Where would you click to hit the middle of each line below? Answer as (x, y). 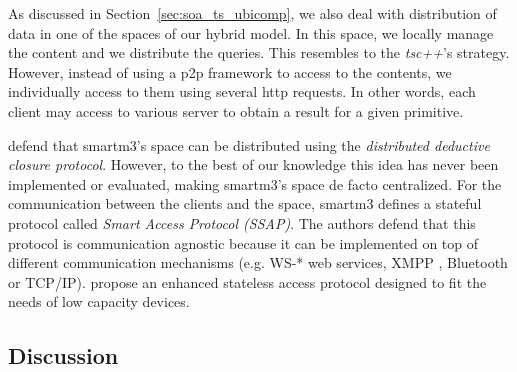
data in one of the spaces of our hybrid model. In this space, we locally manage (251, 32)
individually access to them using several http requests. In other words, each (242, 91)
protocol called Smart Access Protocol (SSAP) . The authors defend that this (242, 222)
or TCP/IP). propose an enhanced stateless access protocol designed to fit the (247, 281)
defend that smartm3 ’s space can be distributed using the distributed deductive (249, 144)
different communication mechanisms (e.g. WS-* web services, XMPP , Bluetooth (258, 262)
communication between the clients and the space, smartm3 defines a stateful (245, 203)
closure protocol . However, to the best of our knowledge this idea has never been (253, 164)
